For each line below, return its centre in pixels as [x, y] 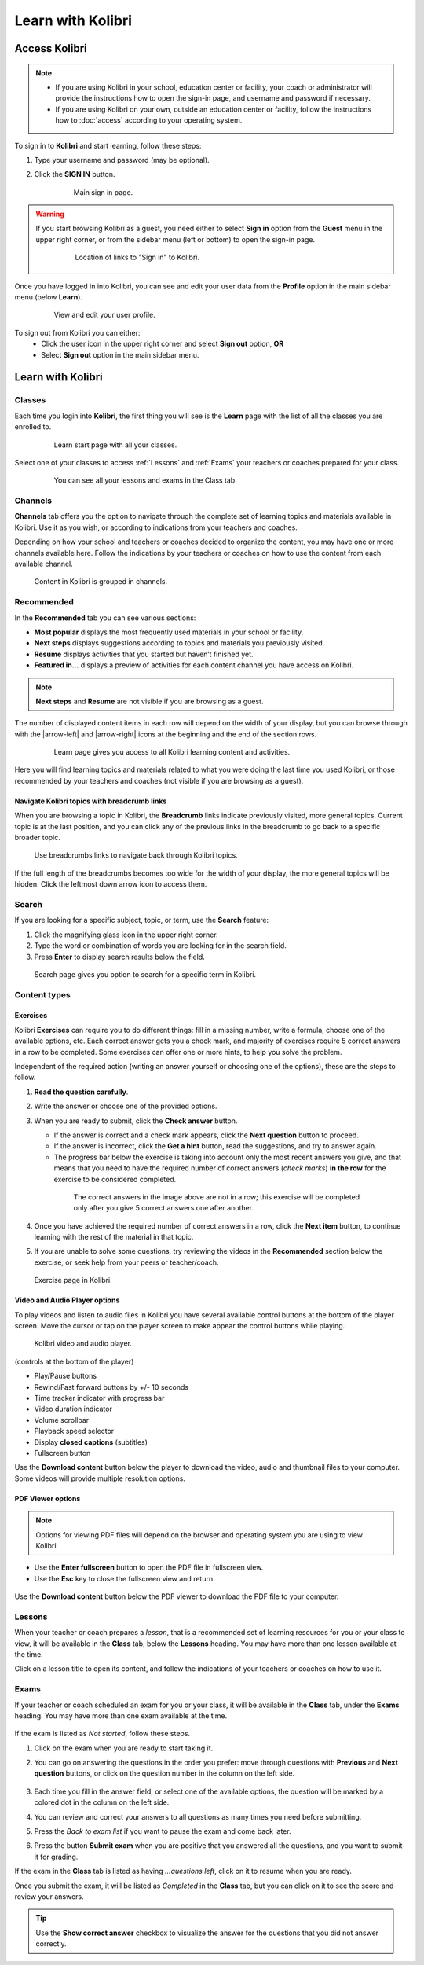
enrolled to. [33, 427]
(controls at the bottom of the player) [74, 1361]
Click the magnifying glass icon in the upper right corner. [126, 935]
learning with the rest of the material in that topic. [114, 1237]
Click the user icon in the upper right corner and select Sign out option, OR [163, 344]
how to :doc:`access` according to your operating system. [149, 120]
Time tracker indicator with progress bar [99, 1398]
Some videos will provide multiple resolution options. [100, 1478]
